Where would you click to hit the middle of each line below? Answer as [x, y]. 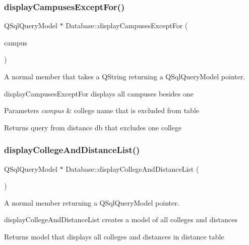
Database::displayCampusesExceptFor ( [127, 26]
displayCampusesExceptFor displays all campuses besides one [99, 93]
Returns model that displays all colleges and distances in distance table [114, 236]
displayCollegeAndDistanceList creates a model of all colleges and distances [121, 219]
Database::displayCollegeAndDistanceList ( [132, 168]
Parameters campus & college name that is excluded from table [102, 110]
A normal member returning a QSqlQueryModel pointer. [92, 202]
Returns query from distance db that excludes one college [93, 127]
